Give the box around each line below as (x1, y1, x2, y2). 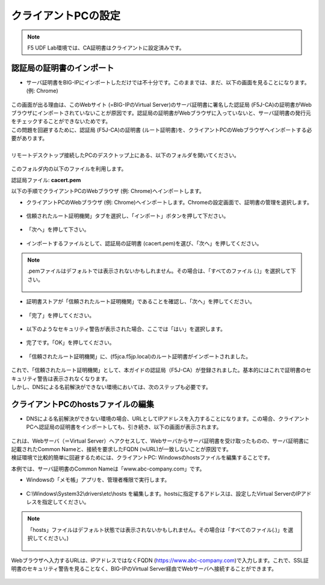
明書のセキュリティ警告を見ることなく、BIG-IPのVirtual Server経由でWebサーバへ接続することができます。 (11, 564, 277, 572)
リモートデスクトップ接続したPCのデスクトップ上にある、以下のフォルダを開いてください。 (11, 151, 240, 159)
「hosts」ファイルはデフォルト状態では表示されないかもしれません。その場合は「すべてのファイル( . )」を (27, 526, 288, 533)
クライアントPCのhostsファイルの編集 (11, 399, 155, 409)
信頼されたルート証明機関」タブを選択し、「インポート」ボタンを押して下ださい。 (26, 212, 229, 220)
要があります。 (11, 134, 48, 142)
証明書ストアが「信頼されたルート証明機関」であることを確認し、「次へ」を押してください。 (26, 298, 256, 305)
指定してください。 (42, 498, 90, 506)
